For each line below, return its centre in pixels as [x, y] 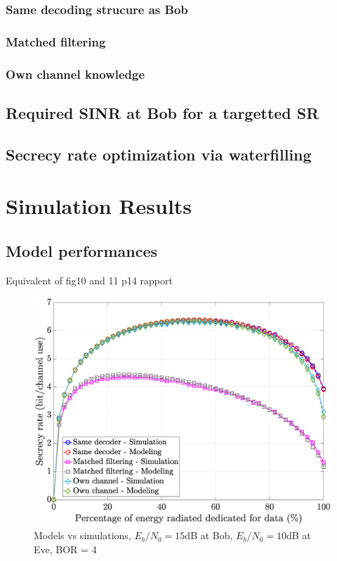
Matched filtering [56, 41]
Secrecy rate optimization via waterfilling [159, 154]
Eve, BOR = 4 [65, 549]
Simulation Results [99, 206]
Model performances [82, 250]
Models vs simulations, [82, 535]
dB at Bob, [209, 535]
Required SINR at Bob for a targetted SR [163, 112]
